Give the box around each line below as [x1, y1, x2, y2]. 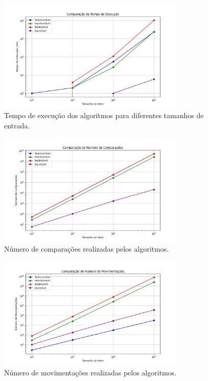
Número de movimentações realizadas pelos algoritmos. [4, 367, 177, 378]
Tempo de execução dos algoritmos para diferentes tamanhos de [4, 110, 204, 121]
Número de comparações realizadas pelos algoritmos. [4, 243, 169, 254]
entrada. [4, 120, 30, 130]
